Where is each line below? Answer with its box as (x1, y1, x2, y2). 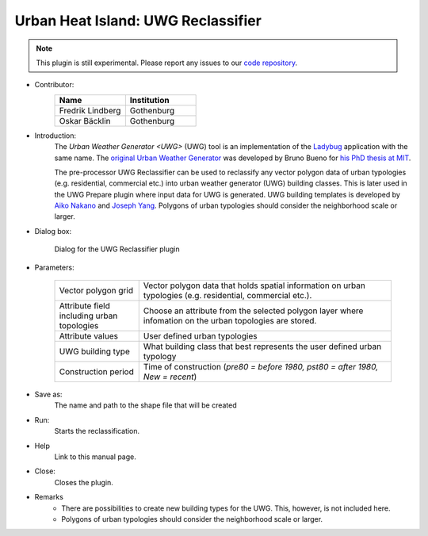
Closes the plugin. (54, 477, 114, 487)
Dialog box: (34, 226, 71, 235)
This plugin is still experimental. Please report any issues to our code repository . (36, 58, 297, 67)
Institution (129, 94, 170, 105)
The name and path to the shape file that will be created (54, 400, 237, 410)
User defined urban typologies (143, 331, 258, 342)
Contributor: (34, 80, 75, 90)
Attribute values (59, 331, 119, 342)
